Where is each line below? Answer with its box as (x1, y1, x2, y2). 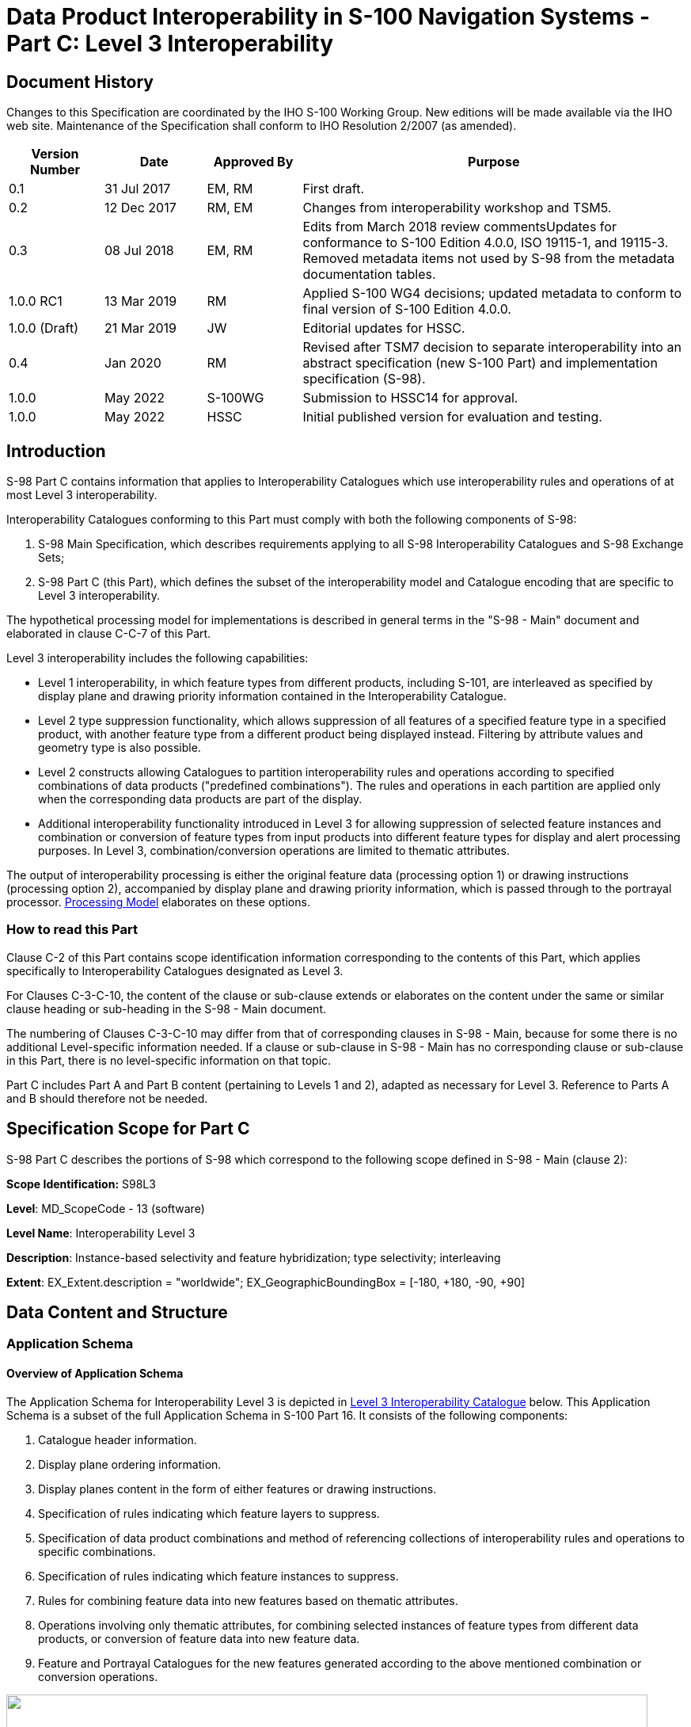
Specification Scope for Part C (6, 1119, 250, 1139)
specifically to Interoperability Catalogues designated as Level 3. (6, 963, 344, 978)
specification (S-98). (302, 371, 426, 387)
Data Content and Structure (6, 1302, 228, 1323)
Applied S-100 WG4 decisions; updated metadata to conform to (302, 285, 682, 302)
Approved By (213, 154, 294, 170)
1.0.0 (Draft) (9, 320, 79, 337)
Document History (6, 71, 154, 92)
